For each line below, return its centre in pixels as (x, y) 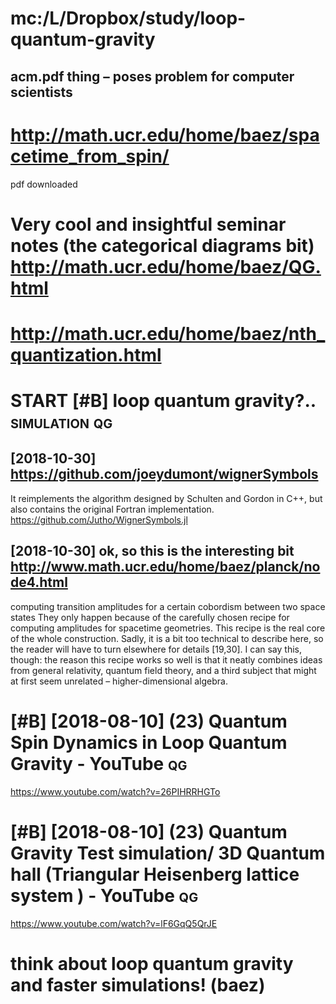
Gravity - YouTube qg (99, 763)
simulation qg (61, 422)
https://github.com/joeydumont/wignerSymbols (164, 474)
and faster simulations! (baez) (138, 984)
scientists (41, 92)
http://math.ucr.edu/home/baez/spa (165, 134)
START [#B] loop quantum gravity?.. (163, 401)
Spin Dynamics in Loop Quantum (149, 742)
